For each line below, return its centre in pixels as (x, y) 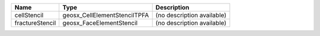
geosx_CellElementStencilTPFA (106, 15)
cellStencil (29, 15)
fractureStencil (35, 23)
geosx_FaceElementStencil (100, 23)
